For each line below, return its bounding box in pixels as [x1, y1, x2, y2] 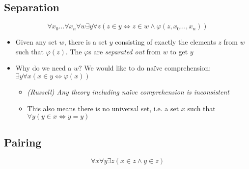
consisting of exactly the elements [115, 37, 216, 47]
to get [170, 46, 188, 56]
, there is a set [64, 37, 107, 47]
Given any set [15, 37, 57, 47]
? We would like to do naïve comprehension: [79, 63, 211, 73]
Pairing [4, 134, 42, 149]
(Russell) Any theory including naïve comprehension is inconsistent [27, 86, 229, 97]
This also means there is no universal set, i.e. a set [27, 103, 179, 113]
